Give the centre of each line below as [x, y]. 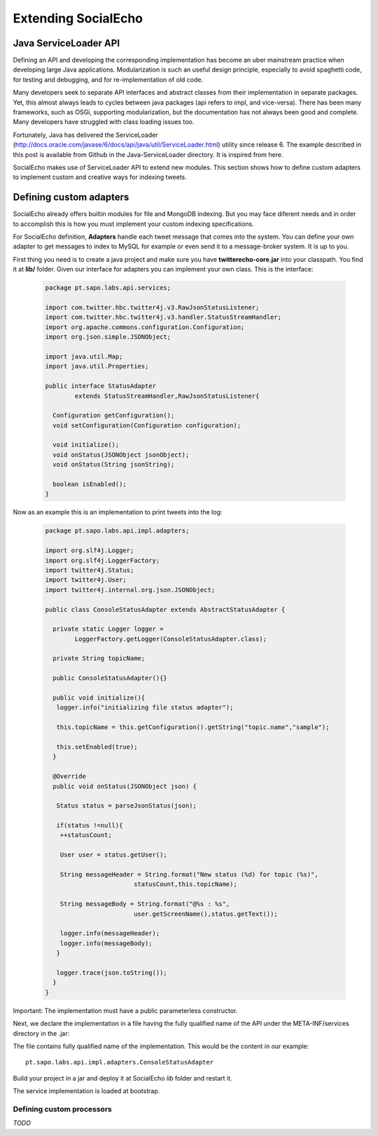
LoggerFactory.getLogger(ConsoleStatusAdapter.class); [171, 639]
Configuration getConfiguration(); [114, 415]
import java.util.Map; [84, 356]
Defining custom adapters [71, 198]
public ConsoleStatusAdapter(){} [110, 678]
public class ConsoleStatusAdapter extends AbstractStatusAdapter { [165, 609]
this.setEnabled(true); [97, 747]
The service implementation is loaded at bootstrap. [86, 1091]
